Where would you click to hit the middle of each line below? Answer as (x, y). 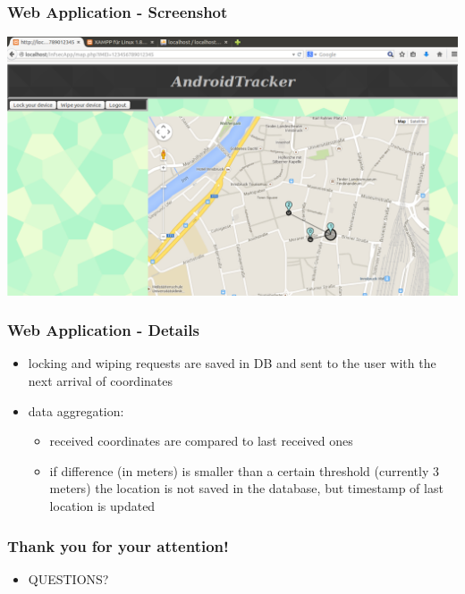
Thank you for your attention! (118, 545)
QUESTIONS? (68, 578)
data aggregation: (76, 410)
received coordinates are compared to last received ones (201, 441)
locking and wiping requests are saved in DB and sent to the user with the (232, 363)
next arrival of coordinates (101, 381)
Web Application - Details (103, 330)
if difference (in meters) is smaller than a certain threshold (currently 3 (244, 470)
